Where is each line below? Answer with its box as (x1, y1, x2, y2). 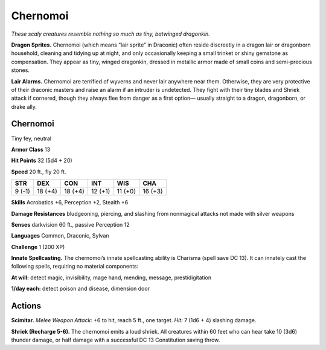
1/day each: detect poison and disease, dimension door (11, 285, 150, 293)
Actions (11, 301, 42, 311)
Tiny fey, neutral (11, 135, 51, 142)
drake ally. (11, 103, 37, 110)
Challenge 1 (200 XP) (11, 243, 65, 250)
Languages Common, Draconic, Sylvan (11, 232, 109, 239)
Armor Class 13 (11, 146, 51, 153)
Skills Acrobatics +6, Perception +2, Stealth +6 (11, 199, 129, 206)
